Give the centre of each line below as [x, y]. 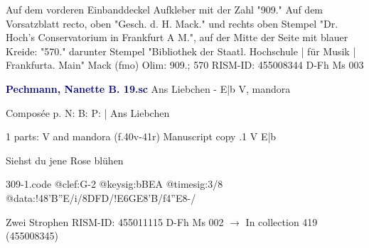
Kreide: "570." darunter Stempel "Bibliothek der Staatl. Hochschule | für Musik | [181, 51]
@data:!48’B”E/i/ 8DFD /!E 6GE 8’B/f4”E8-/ [101, 197]
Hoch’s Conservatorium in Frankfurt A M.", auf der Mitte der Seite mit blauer [177, 37]
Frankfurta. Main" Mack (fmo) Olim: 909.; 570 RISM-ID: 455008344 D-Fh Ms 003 [185, 65]
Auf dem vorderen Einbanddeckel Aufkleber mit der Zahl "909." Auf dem [165, 9]
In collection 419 [282, 221]
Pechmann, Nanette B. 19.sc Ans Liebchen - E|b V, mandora [148, 88]
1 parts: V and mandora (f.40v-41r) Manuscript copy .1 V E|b [141, 136]
